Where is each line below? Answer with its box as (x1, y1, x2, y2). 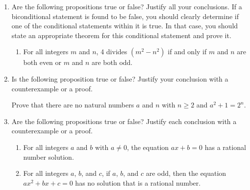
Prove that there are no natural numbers (11, 100, 134, 110)
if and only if (168, 46, 207, 57)
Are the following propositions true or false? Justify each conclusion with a (11, 116, 237, 126)
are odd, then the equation (146, 168, 226, 178)
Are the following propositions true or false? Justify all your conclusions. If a (11, 1, 242, 11)
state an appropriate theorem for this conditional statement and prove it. (11, 30, 231, 40)
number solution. (23, 151, 74, 162)
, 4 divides (96, 46, 127, 57)
